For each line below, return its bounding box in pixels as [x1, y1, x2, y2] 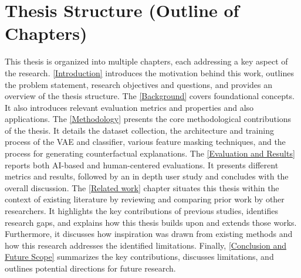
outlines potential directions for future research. [5, 262, 176, 274]
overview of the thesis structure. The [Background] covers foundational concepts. [5, 90, 295, 102]
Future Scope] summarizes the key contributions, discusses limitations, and [5, 250, 274, 263]
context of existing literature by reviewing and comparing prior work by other [5, 193, 285, 205]
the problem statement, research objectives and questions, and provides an [5, 78, 272, 90]
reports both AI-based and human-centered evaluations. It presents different [5, 158, 279, 171]
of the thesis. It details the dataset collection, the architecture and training [5, 124, 274, 136]
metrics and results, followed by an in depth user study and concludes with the [5, 170, 289, 182]
